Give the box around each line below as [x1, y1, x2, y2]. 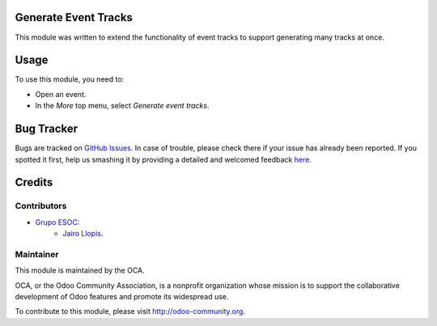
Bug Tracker [15, 122, 78, 136]
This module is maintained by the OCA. [15, 265, 145, 275]
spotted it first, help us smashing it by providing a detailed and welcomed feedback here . [15, 155, 312, 164]
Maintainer [15, 248, 59, 260]
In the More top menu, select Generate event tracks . [35, 101, 210, 111]
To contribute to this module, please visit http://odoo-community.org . [15, 307, 246, 316]
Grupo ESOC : [35, 217, 80, 227]
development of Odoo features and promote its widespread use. [15, 291, 229, 301]
